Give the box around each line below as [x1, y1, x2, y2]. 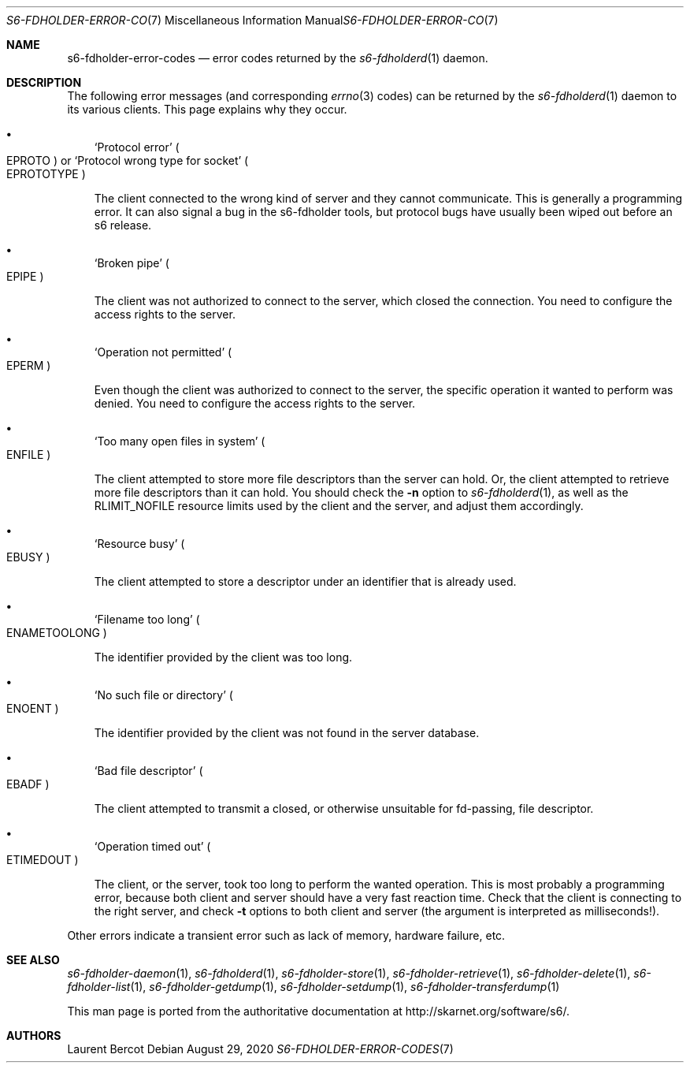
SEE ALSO [6, 953, 60, 967]
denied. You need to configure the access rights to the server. [94, 397, 416, 410]
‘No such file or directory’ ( [94, 688, 233, 702]
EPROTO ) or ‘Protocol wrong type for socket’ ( [6, 154, 249, 167]
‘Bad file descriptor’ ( [94, 764, 203, 777]
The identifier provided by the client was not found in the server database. [94, 726, 480, 739]
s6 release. [94, 218, 152, 232]
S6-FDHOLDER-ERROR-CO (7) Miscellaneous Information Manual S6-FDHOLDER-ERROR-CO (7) [6, 13, 499, 27]
